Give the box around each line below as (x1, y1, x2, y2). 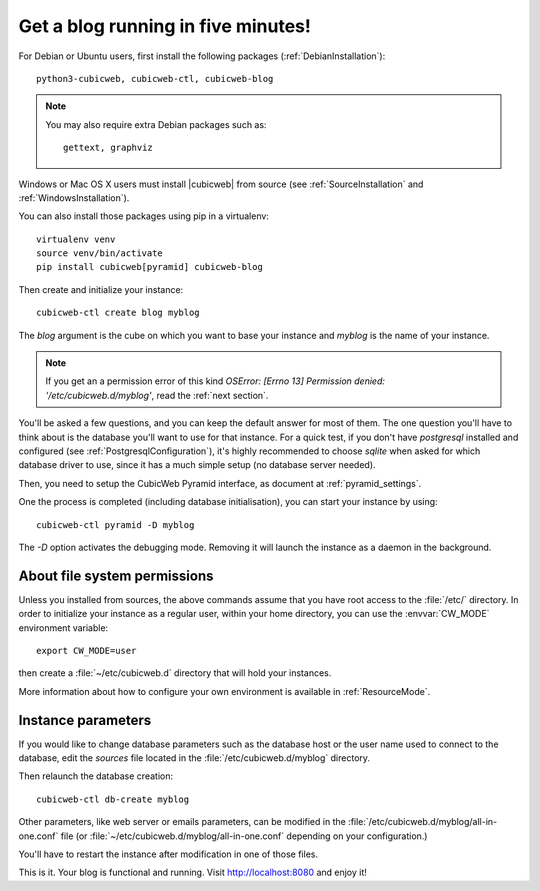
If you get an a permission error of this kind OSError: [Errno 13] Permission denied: (45, 375, 385, 387)
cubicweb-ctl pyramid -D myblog (36, 519, 195, 530)
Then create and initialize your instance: (18, 283, 184, 295)
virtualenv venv (36, 233, 116, 245)
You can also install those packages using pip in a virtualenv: (18, 210, 270, 222)
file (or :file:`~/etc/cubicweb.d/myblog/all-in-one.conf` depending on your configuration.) (60, 830, 428, 842)
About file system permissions (18, 567, 214, 584)
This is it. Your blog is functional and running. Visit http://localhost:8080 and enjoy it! (18, 866, 367, 879)
